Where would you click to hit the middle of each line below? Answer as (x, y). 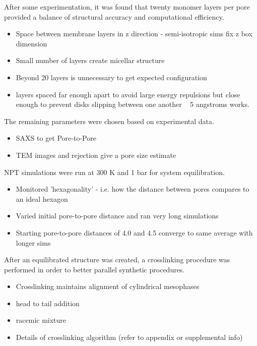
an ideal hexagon (42, 198)
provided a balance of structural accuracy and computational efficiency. (114, 16)
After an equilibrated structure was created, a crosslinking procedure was (117, 259)
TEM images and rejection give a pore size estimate (96, 155)
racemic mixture (41, 320)
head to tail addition (48, 303)
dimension (31, 43)
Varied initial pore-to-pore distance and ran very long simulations (117, 216)
